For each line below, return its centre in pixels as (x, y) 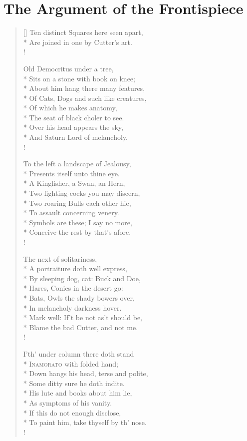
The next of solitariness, (60, 258)
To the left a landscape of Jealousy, (77, 164)
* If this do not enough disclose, (72, 412)
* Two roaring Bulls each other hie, (77, 203)
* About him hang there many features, (84, 88)
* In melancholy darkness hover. (72, 307)
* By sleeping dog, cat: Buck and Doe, (82, 278)
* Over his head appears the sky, (73, 127)
